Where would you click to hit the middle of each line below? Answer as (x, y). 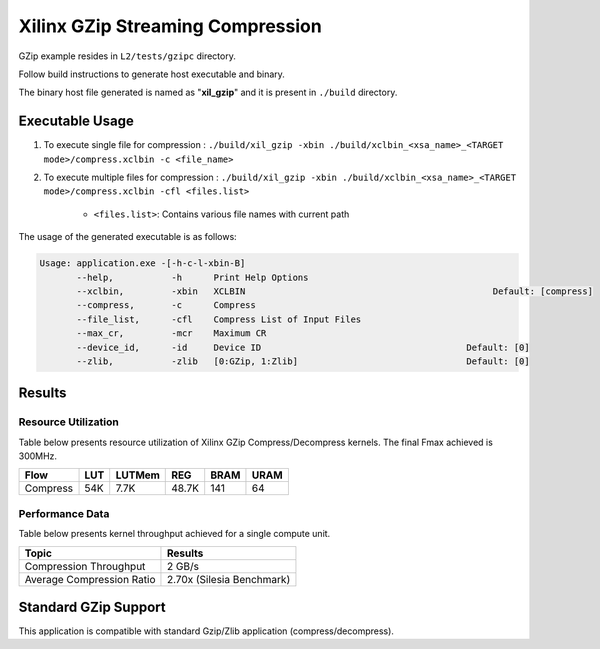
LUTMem (137, 475)
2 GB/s (183, 566)
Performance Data (64, 513)
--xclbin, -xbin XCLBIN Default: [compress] (335, 291)
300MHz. (38, 456)
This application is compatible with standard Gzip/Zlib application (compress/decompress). (206, 631)
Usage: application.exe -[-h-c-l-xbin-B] (142, 263)
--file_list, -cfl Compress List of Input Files (219, 319)
